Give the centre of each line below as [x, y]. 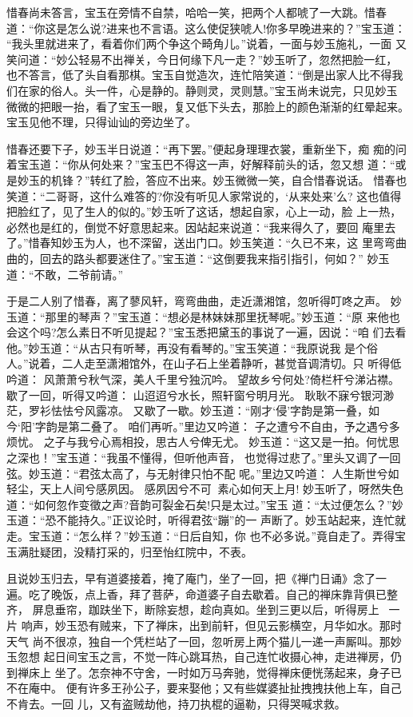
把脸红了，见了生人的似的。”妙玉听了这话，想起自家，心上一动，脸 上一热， [204, 211]
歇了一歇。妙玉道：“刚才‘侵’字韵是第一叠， [256, 410]
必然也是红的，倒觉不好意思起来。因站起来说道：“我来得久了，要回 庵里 [196, 227]
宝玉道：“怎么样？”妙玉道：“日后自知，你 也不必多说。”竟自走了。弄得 [212, 536]
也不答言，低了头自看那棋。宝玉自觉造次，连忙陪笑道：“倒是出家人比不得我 [205, 75]
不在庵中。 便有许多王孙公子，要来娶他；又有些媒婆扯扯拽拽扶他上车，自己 [204, 688]
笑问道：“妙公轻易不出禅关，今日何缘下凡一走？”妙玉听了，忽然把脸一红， [202, 59]
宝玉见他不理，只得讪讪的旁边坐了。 [101, 122]
